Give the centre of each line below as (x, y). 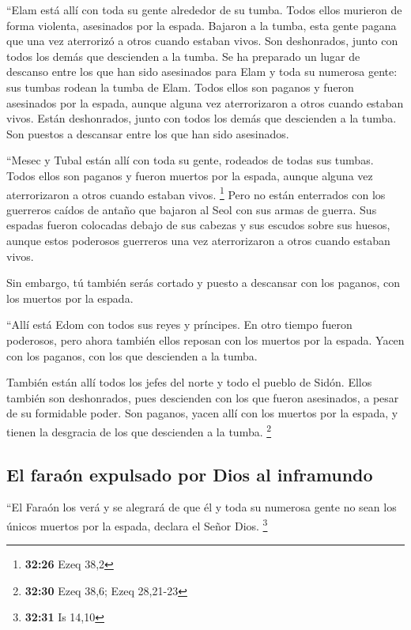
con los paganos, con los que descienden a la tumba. (132, 355)
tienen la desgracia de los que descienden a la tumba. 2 (139, 430)
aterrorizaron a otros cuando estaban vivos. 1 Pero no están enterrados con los (196, 193)
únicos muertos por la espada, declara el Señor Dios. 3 (137, 524)
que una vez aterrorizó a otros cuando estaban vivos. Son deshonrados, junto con (202, 41)
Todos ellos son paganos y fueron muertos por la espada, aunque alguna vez (190, 175)
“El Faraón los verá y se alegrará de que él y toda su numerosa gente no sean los (202, 507)
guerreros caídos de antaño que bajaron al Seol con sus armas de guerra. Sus (192, 209)
